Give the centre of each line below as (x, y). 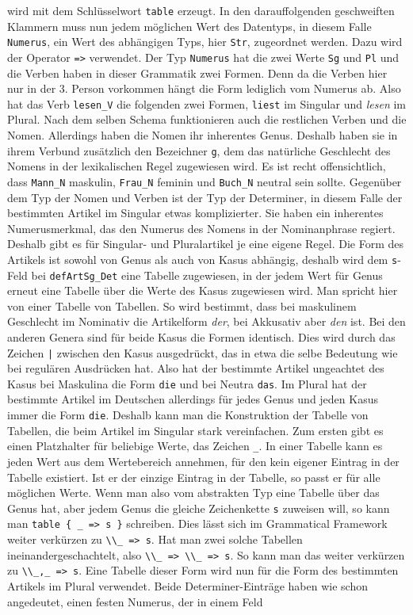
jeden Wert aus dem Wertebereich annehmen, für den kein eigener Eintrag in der (203, 461)
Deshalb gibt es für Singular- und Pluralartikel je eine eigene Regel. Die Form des (205, 244)
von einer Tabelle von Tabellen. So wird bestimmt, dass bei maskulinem (182, 306)
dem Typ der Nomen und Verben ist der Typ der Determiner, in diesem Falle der (205, 197)
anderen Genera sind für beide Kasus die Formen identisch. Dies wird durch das (201, 336)
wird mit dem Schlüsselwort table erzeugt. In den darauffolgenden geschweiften (201, 10)
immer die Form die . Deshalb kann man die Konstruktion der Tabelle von (188, 415)
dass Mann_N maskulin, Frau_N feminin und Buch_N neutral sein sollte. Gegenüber (205, 181)
